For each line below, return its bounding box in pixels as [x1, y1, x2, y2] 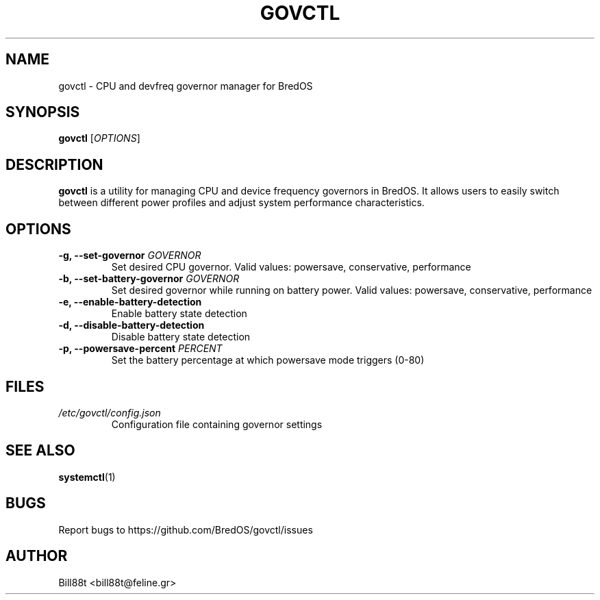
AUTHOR [5, 547, 68, 565]
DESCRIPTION [5, 155, 103, 173]
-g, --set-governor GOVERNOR [58, 249, 201, 262]
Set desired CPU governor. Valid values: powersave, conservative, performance [111, 261, 471, 273]
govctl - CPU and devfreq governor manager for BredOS [58, 79, 313, 92]
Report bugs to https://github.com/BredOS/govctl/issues [58, 523, 313, 536]
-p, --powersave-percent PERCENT [58, 342, 223, 355]
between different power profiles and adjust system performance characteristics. [58, 197, 425, 209]
